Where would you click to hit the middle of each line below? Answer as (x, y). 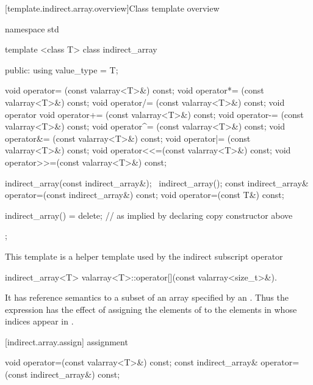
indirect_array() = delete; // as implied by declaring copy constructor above (149, 215)
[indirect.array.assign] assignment (67, 341)
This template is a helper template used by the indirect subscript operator (144, 256)
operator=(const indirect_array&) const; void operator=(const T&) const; (145, 195)
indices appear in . (39, 321)
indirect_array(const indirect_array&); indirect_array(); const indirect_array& (157, 182)
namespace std (32, 28)
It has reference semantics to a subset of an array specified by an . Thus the (147, 297)
